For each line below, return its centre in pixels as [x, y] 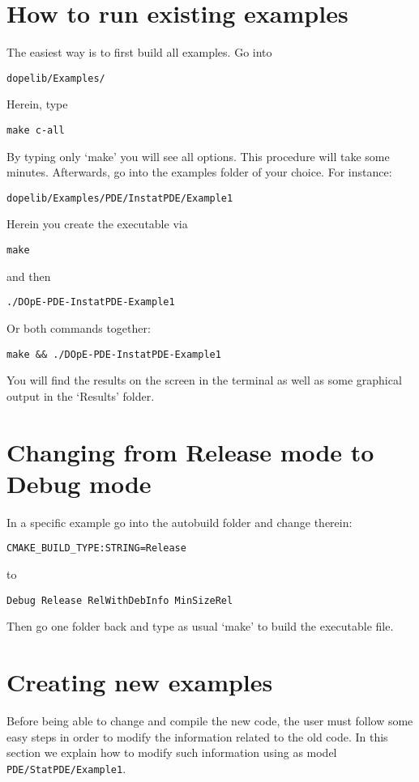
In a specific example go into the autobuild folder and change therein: [180, 522]
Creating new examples [140, 682]
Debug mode [79, 483]
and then [29, 276]
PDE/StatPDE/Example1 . [66, 768]
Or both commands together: [79, 327]
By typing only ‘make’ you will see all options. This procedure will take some [198, 156]
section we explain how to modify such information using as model [172, 752]
